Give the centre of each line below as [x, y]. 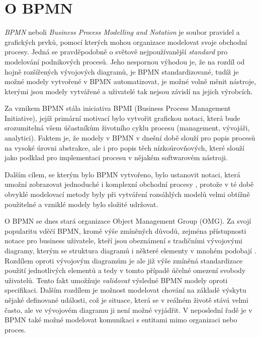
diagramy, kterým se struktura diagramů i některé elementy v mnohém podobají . [131, 250]
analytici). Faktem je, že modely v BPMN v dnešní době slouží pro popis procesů [130, 138]
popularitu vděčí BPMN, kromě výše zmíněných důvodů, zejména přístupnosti [125, 230]
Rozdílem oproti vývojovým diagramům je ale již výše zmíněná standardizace [124, 260]
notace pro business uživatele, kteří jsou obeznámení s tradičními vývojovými [124, 241]
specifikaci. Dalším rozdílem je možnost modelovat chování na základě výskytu [125, 290]
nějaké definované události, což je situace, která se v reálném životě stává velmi [126, 299]
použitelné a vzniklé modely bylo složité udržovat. [81, 204]
